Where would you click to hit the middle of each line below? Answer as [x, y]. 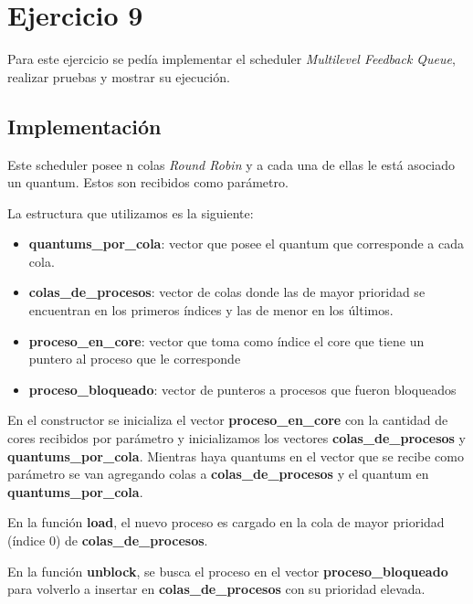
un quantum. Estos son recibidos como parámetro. [148, 182]
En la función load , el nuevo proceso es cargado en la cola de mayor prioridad [226, 522]
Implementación [84, 126]
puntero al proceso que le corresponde [135, 359]
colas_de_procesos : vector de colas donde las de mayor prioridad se [227, 292]
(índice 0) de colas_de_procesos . [108, 540]
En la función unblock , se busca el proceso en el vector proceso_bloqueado [228, 571]
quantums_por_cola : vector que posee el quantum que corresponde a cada [247, 244]
